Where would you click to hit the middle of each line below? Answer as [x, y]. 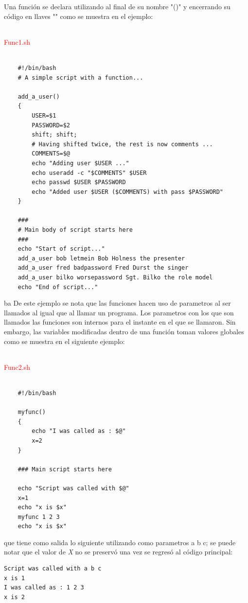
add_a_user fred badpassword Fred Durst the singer [103, 268]
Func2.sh [17, 367]
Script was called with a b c [53, 569]
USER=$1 [44, 115]
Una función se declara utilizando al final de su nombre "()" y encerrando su [117, 6]
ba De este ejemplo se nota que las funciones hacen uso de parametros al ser [117, 303]
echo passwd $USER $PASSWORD [79, 182]
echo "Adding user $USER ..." [80, 163]
